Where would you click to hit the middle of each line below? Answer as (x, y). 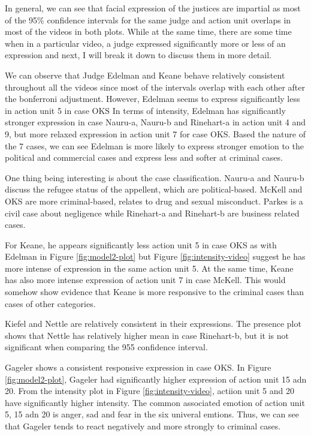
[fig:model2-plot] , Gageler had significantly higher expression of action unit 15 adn (156, 379)
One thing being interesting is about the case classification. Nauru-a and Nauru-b (155, 177)
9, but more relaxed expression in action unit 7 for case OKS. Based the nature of (155, 133)
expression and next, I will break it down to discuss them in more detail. (138, 55)
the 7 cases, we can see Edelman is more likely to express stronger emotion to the (154, 145)
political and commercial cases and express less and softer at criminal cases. (144, 157)
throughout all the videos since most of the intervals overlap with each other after (155, 87)
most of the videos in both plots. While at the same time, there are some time (148, 31)
